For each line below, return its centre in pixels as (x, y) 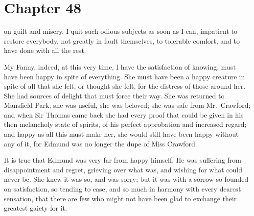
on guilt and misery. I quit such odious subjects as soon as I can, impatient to (121, 31)
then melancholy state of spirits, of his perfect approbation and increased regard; (125, 124)
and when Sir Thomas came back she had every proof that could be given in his (124, 114)
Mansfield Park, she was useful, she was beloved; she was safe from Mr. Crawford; (127, 105)
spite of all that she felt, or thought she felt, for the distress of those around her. (125, 86)
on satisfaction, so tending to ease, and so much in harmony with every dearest (123, 189)
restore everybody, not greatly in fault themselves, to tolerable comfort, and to (122, 40)
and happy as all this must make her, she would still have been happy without (121, 134)
